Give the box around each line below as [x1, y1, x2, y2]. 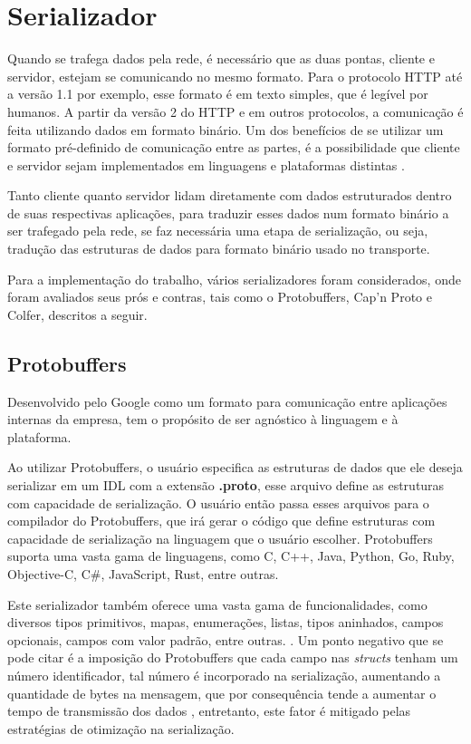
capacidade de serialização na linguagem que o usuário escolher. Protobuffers [7, 528, 433, 547]
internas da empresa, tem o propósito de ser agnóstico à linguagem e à [7, 410, 399, 429]
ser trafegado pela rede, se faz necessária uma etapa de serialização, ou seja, [7, 221, 428, 240]
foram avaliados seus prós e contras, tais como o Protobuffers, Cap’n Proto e [7, 287, 432, 306]
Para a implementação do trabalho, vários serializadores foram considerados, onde [7, 269, 461, 288]
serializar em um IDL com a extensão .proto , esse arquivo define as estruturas [7, 476, 445, 495]
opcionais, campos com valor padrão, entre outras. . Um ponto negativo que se [7, 630, 444, 649]
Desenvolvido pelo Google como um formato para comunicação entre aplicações [7, 391, 447, 411]
